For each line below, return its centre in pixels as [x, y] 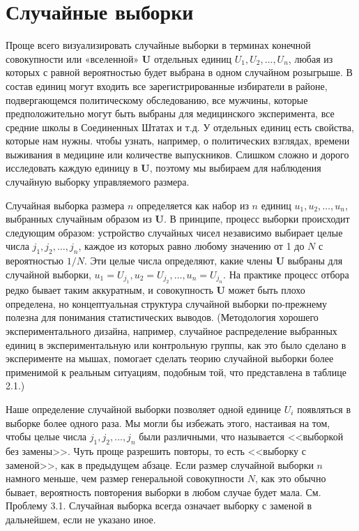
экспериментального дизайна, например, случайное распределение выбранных [171, 331]
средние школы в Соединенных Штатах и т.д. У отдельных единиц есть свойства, [180, 127]
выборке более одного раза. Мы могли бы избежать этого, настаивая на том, [168, 422]
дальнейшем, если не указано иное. [81, 519]
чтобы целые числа [46, 436]
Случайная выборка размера [65, 205]
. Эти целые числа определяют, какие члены [178, 261]
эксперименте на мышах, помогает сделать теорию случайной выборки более [170, 358]
